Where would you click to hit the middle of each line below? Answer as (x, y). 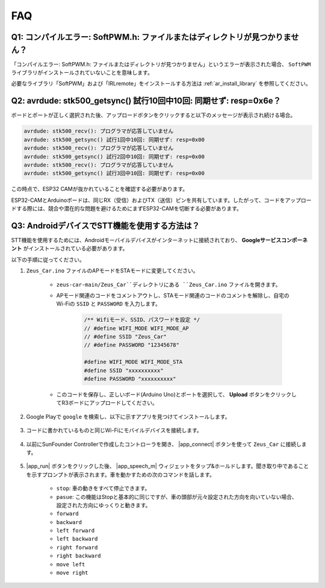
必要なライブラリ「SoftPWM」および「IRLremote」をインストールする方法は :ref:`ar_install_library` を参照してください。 (161, 84)
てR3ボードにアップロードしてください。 (107, 403)
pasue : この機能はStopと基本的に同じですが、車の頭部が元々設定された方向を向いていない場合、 (177, 496)
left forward (76, 531)
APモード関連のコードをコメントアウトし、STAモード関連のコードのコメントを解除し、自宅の (173, 295)
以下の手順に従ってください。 (48, 260)
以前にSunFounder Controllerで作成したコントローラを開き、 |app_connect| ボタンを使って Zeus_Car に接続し (164, 444)
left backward (77, 539)
